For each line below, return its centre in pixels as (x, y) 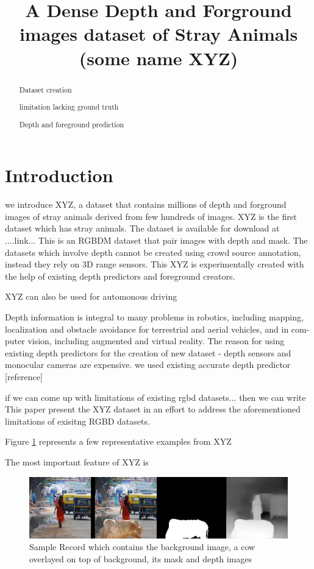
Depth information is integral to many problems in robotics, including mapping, (154, 316)
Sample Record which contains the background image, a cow (142, 547)
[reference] (24, 376)
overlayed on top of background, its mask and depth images (141, 558)
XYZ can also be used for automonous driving (91, 296)
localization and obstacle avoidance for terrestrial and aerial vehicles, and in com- (157, 329)
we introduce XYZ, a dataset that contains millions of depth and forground (146, 204)
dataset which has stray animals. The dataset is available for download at (142, 228)
